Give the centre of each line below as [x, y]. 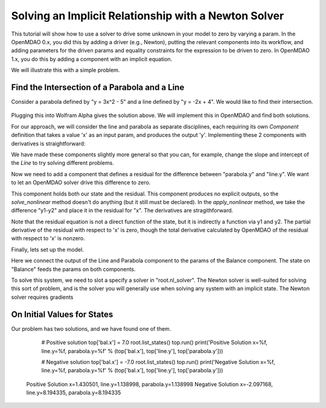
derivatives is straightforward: [48, 143]
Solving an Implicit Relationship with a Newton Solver [148, 16]
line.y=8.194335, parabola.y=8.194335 [74, 393]
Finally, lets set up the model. [47, 249]
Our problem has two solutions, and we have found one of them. [91, 328]
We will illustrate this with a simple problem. [66, 70]
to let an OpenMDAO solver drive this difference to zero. [81, 183]
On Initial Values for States [62, 314]
